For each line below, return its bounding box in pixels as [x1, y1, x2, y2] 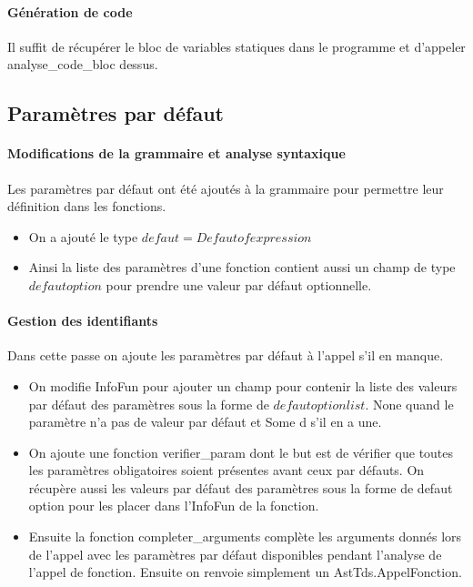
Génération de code [7, 2, 133, 21]
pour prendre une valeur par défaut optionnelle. [106, 275, 372, 294]
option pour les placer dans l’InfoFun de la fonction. [28, 496, 319, 515]
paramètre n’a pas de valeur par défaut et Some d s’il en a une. [28, 412, 382, 431]
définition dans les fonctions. [7, 197, 166, 216]
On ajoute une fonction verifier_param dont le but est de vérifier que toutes [28, 442, 454, 461]
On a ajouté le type [28, 227, 138, 246]
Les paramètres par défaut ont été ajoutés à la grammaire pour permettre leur [7, 178, 444, 197]
